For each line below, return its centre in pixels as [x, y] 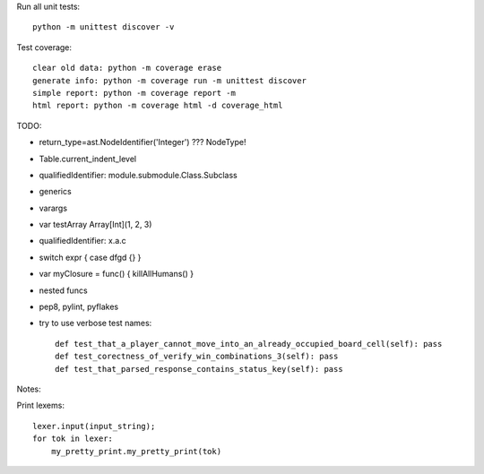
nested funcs [64, 290]
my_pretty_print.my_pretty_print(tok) [136, 451]
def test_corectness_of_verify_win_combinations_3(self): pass [197, 357]
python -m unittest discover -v [104, 27]
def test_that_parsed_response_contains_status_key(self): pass [199, 369]
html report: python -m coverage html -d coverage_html [158, 106]
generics [55, 192]
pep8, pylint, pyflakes [79, 307]
